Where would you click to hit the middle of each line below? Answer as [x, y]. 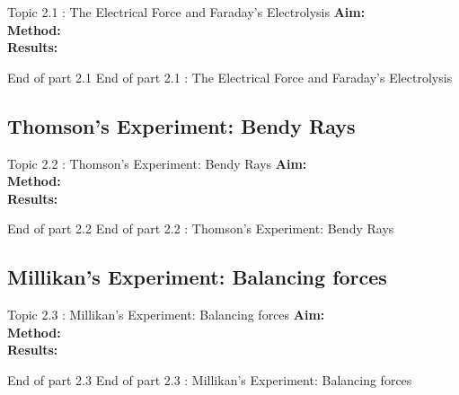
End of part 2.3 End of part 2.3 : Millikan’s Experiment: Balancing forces [210, 379]
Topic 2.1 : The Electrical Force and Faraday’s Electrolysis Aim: [186, 12]
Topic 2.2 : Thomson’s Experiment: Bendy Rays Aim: [157, 163]
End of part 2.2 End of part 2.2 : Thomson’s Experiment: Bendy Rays [201, 228]
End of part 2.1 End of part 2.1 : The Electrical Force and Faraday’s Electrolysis [230, 77]
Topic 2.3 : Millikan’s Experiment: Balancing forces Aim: [166, 315]
